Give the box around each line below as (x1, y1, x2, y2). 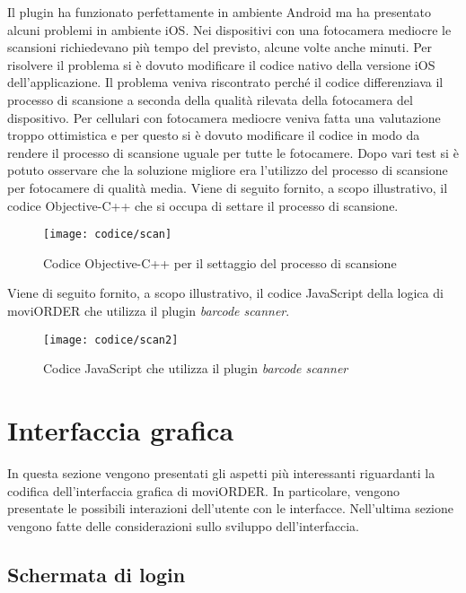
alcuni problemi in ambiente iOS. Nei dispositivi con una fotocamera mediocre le (7, 20, 452, 39)
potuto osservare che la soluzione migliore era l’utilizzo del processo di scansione (7, 161, 448, 179)
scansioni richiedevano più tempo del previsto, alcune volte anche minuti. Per (7, 38, 433, 57)
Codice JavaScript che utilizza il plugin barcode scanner (43, 359, 348, 378)
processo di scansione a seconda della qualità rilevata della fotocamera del (7, 90, 413, 109)
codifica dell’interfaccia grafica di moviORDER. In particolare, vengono (7, 481, 400, 500)
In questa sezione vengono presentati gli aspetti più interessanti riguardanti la (7, 463, 435, 482)
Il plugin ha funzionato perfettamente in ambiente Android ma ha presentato (7, 3, 431, 21)
